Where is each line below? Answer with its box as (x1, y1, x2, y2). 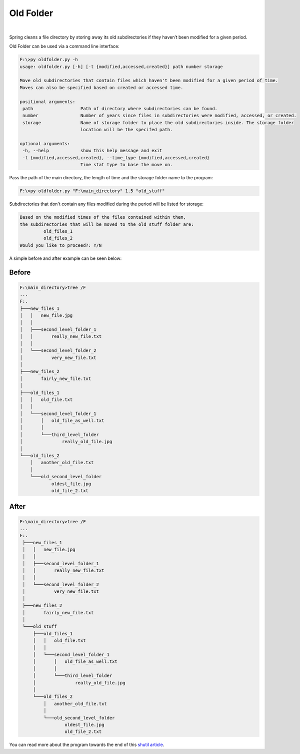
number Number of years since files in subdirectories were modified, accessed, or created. (22, 113, 297, 119)
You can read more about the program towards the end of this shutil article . (9, 741, 164, 748)
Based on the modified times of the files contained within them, (19, 214, 186, 220)
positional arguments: (19, 99, 75, 105)
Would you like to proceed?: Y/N (19, 242, 102, 248)
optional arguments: (19, 141, 70, 146)
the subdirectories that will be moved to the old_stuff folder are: (19, 221, 194, 227)
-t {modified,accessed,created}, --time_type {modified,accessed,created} (22, 155, 210, 160)
